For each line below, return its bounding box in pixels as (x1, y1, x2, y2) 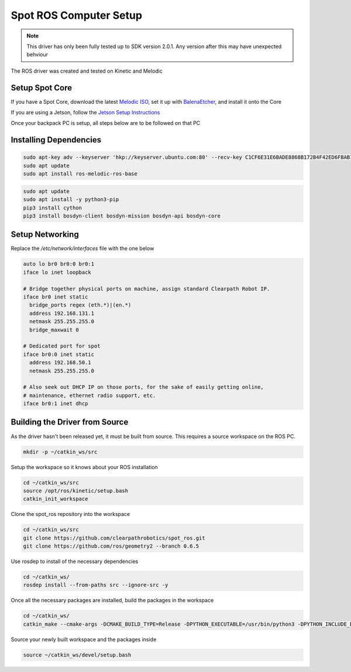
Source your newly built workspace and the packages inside (11, 636, 157, 643)
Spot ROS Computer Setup (11, 9, 143, 22)
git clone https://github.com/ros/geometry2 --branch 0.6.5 (23, 543, 199, 549)
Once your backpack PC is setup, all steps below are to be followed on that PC (11, 120, 201, 127)
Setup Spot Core (11, 83, 73, 93)
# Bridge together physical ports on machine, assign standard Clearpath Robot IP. (23, 285, 270, 292)
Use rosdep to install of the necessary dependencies (11, 558, 139, 565)
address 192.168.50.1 (29, 359, 92, 366)
